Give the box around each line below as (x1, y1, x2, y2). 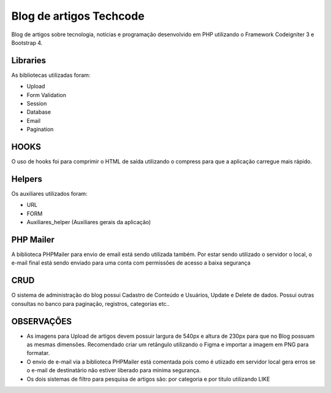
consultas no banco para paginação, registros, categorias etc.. (11, 300, 170, 307)
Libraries (11, 55, 46, 66)
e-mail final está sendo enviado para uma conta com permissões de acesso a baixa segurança (11, 259, 251, 267)
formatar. (26, 349, 50, 357)
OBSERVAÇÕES (11, 316, 72, 327)
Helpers (11, 174, 42, 184)
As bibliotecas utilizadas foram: (11, 71, 91, 79)
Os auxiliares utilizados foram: (11, 190, 88, 197)
